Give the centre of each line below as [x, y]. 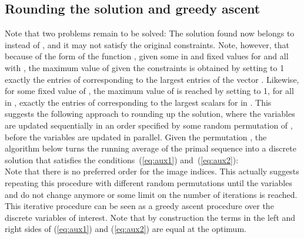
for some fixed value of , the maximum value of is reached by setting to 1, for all [149, 91]
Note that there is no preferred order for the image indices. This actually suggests [152, 171]
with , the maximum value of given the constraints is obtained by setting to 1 [145, 67]
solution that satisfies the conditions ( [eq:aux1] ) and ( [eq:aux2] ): [122, 159]
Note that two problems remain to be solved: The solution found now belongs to [150, 33]
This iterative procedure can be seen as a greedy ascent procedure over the [139, 206]
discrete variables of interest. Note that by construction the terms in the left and [150, 217]
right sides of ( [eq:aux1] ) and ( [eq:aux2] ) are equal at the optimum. [126, 229]
